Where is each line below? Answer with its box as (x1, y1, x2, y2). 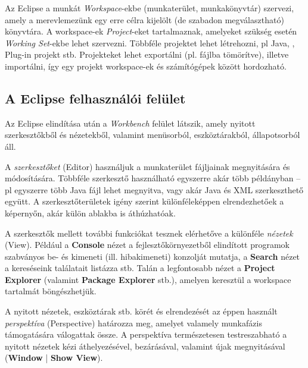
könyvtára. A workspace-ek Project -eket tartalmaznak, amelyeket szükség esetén (5, 25, 297, 37)
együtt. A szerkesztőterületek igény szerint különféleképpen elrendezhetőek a (5, 195, 284, 207)
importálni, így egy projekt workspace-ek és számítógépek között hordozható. (5, 59, 287, 72)
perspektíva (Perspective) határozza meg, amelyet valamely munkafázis (5, 316, 262, 329)
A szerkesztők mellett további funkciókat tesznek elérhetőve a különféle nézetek (5, 227, 293, 239)
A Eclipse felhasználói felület (5, 89, 186, 107)
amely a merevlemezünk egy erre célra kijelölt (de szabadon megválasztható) (5, 13, 284, 26)
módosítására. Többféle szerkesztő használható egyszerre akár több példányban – (5, 172, 301, 184)
